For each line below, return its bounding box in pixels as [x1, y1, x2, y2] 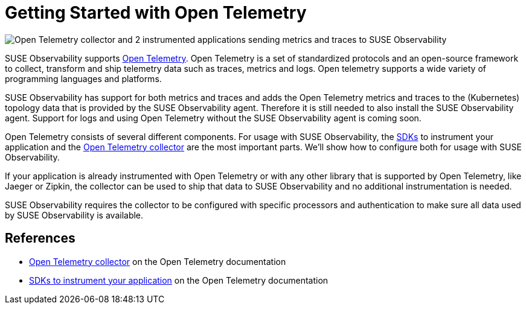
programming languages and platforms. [5, 73, 162, 84]
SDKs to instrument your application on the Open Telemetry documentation [29, 275, 329, 285]
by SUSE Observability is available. [5, 209, 144, 220]
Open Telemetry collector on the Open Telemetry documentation [29, 256, 286, 267]
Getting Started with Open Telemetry [5, 2, 307, 23]
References [5, 231, 75, 246]
